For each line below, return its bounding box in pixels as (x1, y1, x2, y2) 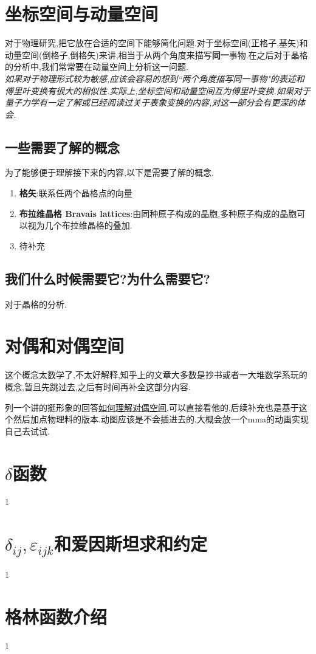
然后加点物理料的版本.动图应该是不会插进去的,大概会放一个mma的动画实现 (13, 413, 309, 425)
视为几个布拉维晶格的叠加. (27, 219, 132, 232)
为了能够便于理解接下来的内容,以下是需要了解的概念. (5, 166, 214, 179)
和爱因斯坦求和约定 (53, 531, 207, 556)
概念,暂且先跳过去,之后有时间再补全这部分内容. (5, 380, 191, 393)
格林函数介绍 (5, 604, 108, 628)
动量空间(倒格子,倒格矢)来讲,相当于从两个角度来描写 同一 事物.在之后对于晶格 (5, 48, 308, 61)
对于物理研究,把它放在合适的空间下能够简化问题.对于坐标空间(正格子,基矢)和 (5, 36, 308, 49)
